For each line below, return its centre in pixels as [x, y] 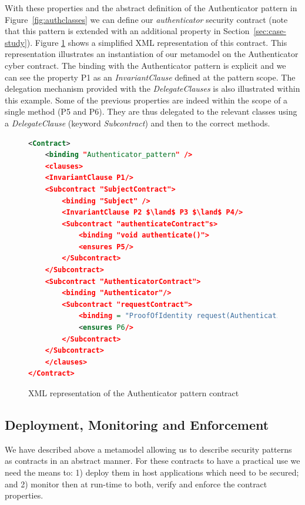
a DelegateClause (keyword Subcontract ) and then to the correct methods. [138, 123]
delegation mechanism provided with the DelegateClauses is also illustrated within [152, 88]
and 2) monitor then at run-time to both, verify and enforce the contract [136, 484]
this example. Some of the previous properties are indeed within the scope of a [146, 100]
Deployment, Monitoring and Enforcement [137, 424]
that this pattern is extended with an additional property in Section [127, 31]
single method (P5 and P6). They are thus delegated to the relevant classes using [151, 111]
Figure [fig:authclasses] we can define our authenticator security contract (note [146, 19]
